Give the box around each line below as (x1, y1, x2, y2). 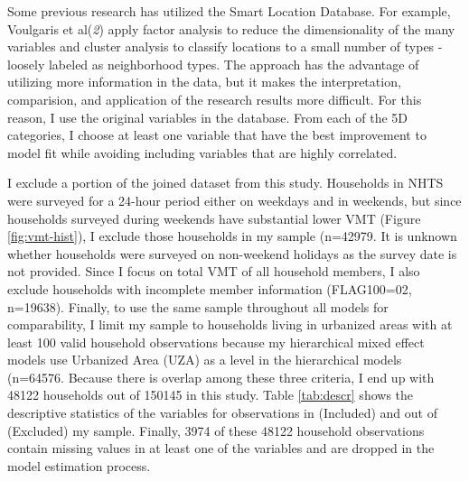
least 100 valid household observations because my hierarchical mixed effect (7, 332, 425, 351)
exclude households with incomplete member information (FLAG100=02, (7, 279, 412, 298)
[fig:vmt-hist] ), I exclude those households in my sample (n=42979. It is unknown (7, 227, 457, 245)
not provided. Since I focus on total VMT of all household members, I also (7, 262, 420, 281)
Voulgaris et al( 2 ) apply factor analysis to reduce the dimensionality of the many (7, 19, 455, 38)
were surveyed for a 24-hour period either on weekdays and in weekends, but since (7, 190, 462, 209)
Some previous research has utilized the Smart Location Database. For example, (7, 2, 451, 20)
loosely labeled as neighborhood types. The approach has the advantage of (7, 54, 419, 73)
